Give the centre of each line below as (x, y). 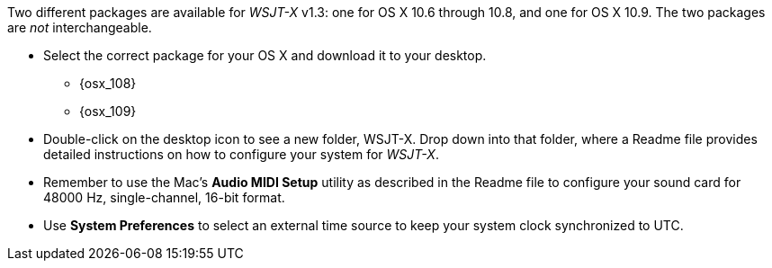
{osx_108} (108, 83)
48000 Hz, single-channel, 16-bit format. (164, 197)
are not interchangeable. (80, 27)
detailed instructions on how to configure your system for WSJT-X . (241, 154)
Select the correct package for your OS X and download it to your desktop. (265, 55)
